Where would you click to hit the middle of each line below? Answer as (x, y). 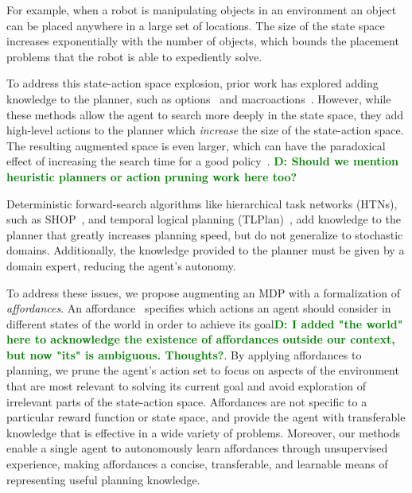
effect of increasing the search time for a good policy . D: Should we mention (203, 161)
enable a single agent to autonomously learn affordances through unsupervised (197, 448)
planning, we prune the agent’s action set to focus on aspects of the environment (203, 370)
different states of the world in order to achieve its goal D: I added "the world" (205, 323)
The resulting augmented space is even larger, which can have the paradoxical (196, 145)
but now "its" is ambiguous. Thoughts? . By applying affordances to (184, 354)
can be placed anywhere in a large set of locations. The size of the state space (196, 25)
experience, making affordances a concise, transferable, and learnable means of (197, 464)
